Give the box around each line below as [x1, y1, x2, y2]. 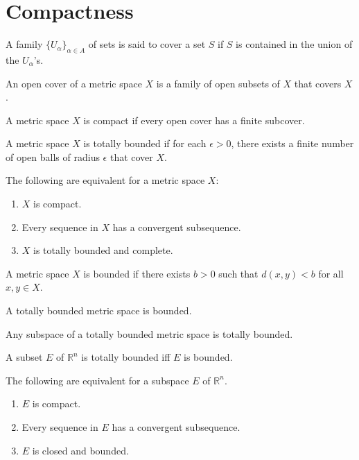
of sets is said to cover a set [88, 37, 206, 51]
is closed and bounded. [32, 443, 129, 457]
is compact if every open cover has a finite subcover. [83, 112, 305, 127]
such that [218, 266, 259, 280]
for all [318, 266, 344, 280]
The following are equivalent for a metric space [6, 173, 205, 187]
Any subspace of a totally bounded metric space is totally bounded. [6, 326, 293, 341]
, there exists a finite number [231, 136, 354, 151]
